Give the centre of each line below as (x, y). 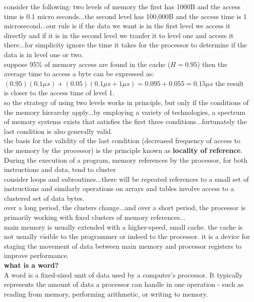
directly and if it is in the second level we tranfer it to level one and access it (119, 35)
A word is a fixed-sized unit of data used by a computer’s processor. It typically (123, 274)
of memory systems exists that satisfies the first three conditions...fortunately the (126, 121)
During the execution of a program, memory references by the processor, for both (126, 160)
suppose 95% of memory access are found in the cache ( (87, 64)
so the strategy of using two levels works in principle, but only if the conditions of (127, 102)
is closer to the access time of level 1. (59, 93)
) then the (212, 64)
